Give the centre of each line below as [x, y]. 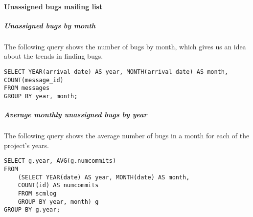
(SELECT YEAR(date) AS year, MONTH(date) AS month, [104, 177]
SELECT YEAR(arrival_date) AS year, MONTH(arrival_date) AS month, [116, 72]
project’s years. [27, 145]
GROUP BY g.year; [32, 210]
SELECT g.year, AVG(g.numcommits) [60, 161]
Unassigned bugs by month [50, 25]
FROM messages [27, 88]
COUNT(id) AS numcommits [58, 185]
